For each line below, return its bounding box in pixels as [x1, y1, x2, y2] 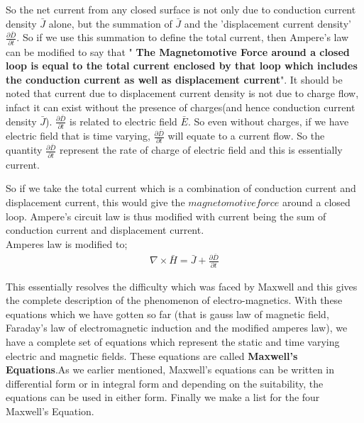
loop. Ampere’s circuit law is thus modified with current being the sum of [6, 208, 326, 223]
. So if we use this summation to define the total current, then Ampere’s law [16, 30, 349, 45]
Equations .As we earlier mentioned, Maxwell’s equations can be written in [6, 362, 335, 377]
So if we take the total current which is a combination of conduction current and [6, 181, 356, 196]
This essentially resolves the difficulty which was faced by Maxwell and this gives [6, 278, 358, 293]
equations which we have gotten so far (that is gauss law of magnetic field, [6, 306, 329, 321]
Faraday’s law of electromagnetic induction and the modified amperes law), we [6, 320, 348, 335]
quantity [6, 142, 43, 157]
